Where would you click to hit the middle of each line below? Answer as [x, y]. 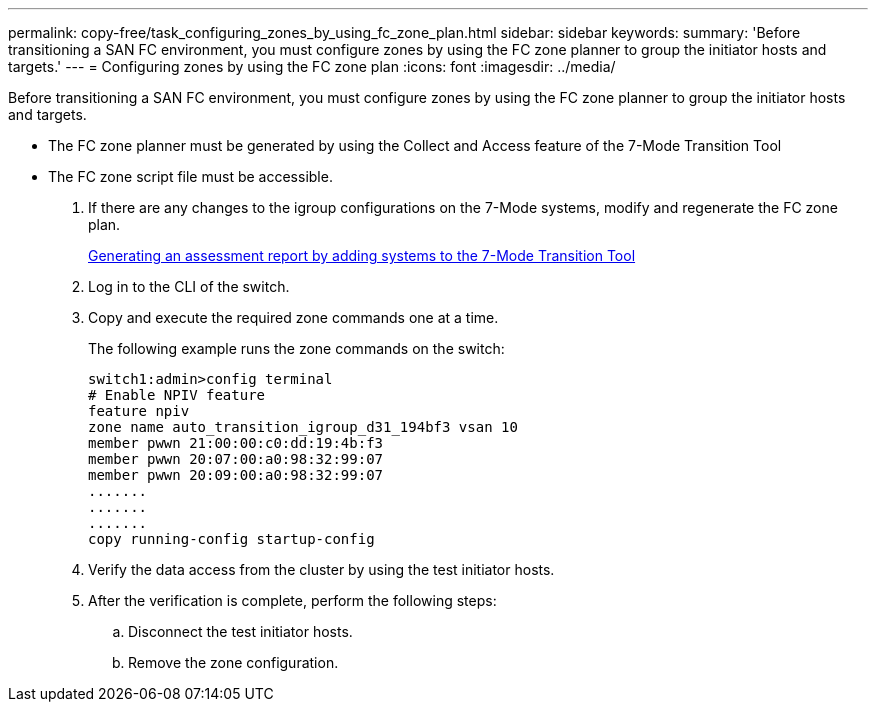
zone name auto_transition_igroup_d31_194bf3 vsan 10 [303, 427]
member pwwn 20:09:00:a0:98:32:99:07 [236, 475]
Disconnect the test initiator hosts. [240, 631]
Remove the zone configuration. [233, 662]
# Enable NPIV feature [177, 395]
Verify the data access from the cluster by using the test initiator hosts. [321, 569]
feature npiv [139, 411]
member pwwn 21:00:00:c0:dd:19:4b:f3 [236, 443]
